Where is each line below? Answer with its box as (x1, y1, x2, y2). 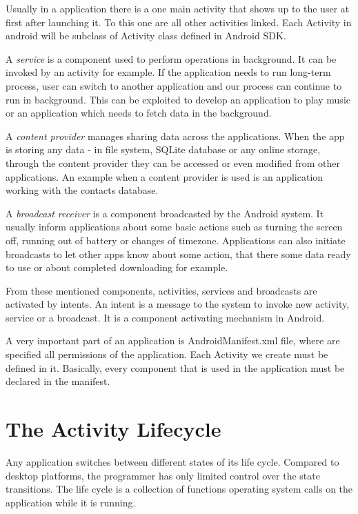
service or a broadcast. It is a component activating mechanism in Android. (6, 310, 325, 324)
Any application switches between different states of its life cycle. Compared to (6, 454, 339, 468)
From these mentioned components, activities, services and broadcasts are (6, 283, 317, 297)
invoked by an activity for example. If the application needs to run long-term (6, 65, 331, 79)
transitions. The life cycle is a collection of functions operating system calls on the (6, 482, 353, 496)
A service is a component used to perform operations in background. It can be (6, 51, 337, 66)
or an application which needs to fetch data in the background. (6, 106, 272, 120)
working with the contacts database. (6, 183, 159, 197)
